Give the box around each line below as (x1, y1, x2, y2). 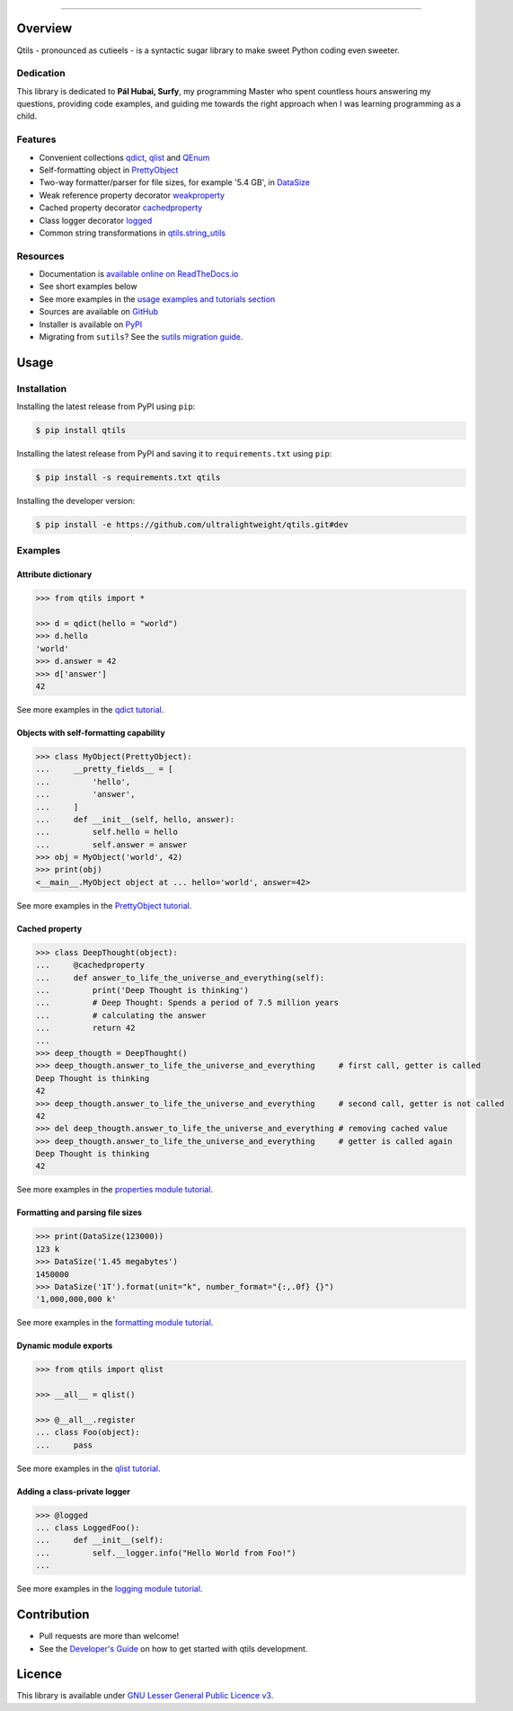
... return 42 (35, 1023, 136, 1033)
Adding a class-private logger (16, 1485, 130, 1496)
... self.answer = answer (35, 839, 188, 849)
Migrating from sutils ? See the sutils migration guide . (39, 332, 243, 342)
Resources (16, 250, 65, 262)
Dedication (16, 67, 66, 80)
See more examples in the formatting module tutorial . (16, 1317, 214, 1328)
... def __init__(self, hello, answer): (35, 814, 235, 824)
